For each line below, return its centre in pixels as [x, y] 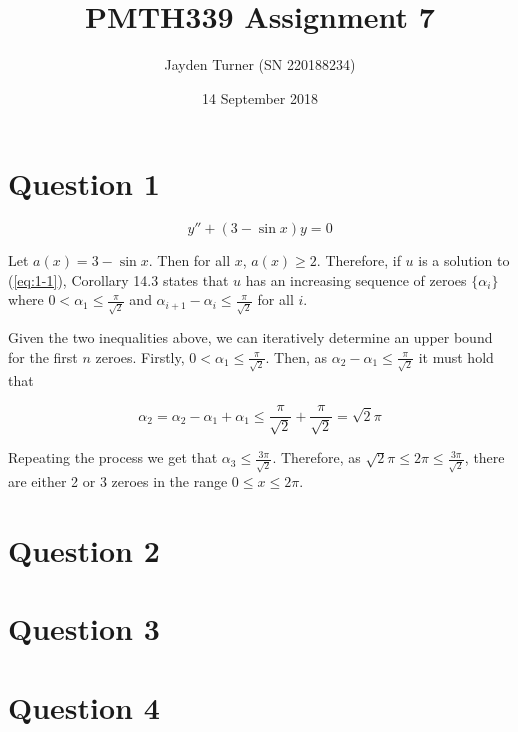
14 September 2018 [260, 97]
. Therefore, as [316, 457]
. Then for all [189, 260]
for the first [43, 356]
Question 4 [84, 706]
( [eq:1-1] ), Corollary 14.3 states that [118, 279]
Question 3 [84, 628]
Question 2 [84, 549]
